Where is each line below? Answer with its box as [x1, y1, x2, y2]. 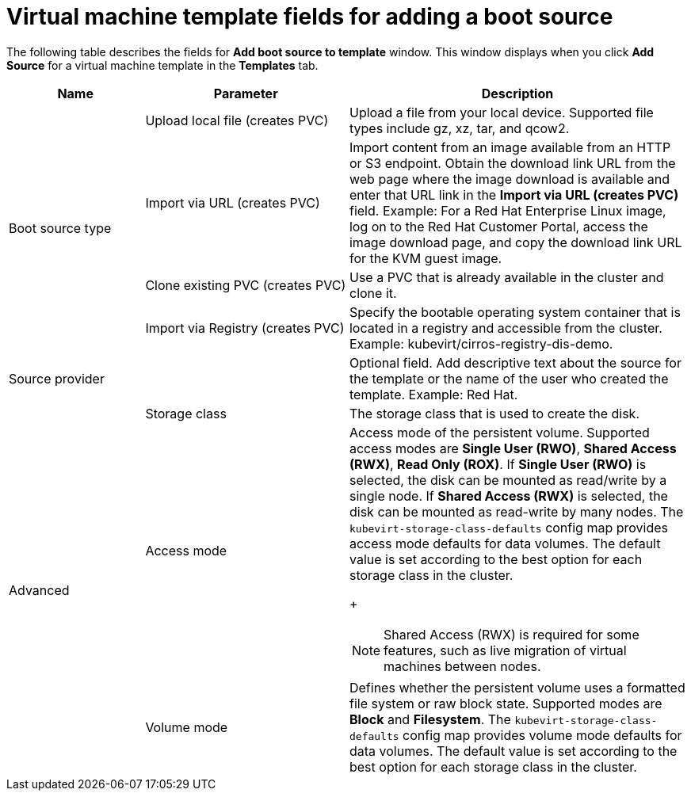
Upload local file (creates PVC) [145, 112, 329, 128]
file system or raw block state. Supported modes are [349, 695, 662, 711]
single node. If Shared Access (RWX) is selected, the [349, 487, 668, 504]
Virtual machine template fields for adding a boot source [6, 3, 613, 30]
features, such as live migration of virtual [384, 642, 627, 658]
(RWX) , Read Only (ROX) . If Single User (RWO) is [349, 456, 647, 472]
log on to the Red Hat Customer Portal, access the [349, 218, 648, 235]
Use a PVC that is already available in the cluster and [349, 269, 664, 285]
